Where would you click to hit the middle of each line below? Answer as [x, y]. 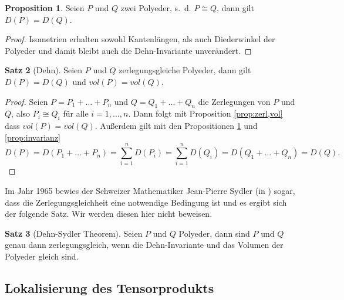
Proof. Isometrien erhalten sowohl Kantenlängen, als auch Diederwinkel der [140, 39]
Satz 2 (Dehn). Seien [44, 70]
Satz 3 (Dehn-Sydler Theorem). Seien [74, 233]
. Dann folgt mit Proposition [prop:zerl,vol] [205, 113]
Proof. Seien [26, 101]
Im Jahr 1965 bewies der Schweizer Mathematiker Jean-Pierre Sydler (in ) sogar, [150, 191]
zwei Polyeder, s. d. [156, 8]
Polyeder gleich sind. [42, 256]
